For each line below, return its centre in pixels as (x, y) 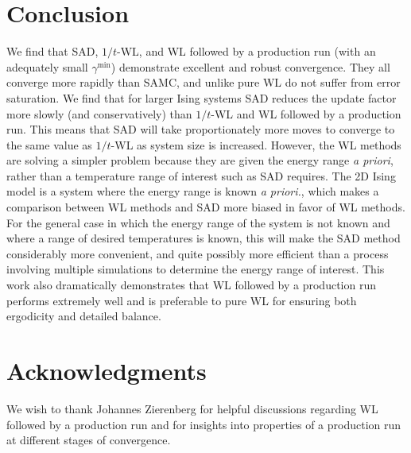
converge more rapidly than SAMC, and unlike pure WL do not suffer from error (204, 82)
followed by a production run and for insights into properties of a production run (204, 424)
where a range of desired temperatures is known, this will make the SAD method (204, 238)
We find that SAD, (52, 51)
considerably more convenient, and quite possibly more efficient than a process (198, 253)
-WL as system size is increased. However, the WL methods (256, 144)
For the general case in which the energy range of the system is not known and (198, 222)
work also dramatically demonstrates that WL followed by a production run (191, 285)
